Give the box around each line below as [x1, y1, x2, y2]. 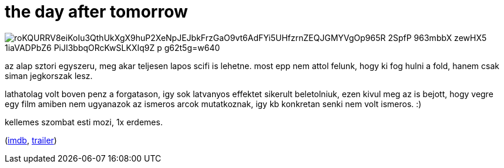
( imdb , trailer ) [5, 135, 57, 145]
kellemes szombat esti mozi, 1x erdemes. [5, 116, 163, 127]
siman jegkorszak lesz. [5, 70, 93, 81]
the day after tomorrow [5, 2, 188, 22]
